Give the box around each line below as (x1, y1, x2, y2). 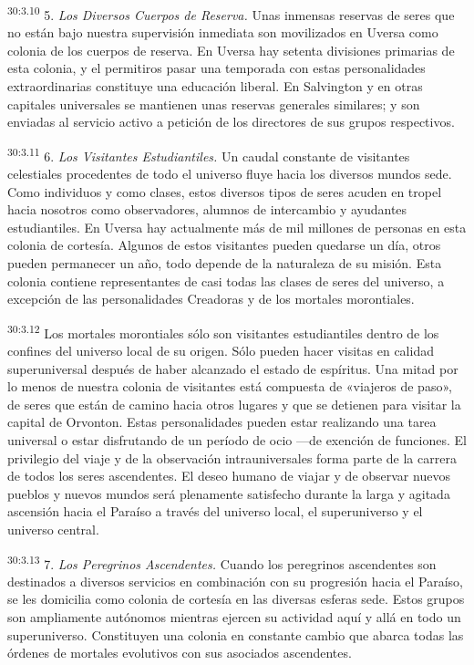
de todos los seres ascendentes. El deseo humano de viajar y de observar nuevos (7, 466, 450, 485)
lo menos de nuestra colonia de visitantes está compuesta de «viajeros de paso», (7, 377, 452, 396)
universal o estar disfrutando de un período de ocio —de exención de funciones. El (7, 431, 467, 450)
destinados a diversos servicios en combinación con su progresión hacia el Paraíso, (7, 571, 463, 590)
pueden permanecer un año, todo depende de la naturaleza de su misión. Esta (7, 254, 442, 273)
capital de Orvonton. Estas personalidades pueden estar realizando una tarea (7, 412, 437, 431)
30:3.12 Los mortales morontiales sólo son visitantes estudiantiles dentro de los (7, 320, 439, 342)
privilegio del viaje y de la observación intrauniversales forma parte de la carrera (7, 448, 457, 467)
